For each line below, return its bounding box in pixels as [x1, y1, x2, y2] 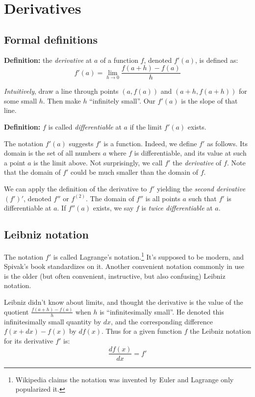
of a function [100, 54, 138, 65]
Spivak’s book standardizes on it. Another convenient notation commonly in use [4, 261, 245, 271]
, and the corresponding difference [111, 316, 213, 326]
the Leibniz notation [190, 326, 251, 336]
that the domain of [4, 167, 61, 177]
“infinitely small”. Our [89, 95, 155, 106]
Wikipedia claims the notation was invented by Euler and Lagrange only [15, 374, 234, 384]
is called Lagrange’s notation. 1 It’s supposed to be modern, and [53, 250, 244, 262]
